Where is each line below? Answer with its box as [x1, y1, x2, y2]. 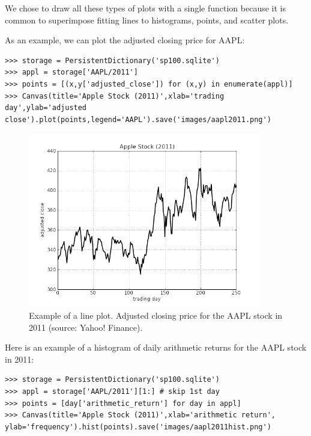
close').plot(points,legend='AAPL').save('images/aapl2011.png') [5, 115, 271, 124]
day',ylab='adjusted [5, 103, 87, 112]
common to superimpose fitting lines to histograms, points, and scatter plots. [5, 13, 289, 26]
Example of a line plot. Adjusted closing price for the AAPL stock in [29, 309, 283, 321]
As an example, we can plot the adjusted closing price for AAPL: [5, 34, 245, 46]
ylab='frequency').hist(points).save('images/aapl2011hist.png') [5, 422, 271, 431]
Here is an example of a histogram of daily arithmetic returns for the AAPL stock [5, 341, 307, 354]
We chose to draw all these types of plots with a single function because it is [5, 2, 286, 14]
